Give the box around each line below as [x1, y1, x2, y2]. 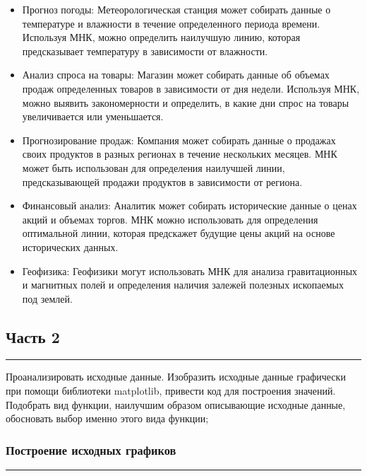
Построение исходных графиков [6, 441, 176, 458]
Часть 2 [6, 325, 60, 347]
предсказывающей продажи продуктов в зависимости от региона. [22, 174, 303, 189]
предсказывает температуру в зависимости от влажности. [22, 43, 268, 58]
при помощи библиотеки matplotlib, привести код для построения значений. [6, 383, 336, 398]
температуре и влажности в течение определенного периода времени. [22, 16, 320, 30]
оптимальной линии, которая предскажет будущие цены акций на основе [22, 226, 335, 240]
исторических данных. [22, 239, 119, 254]
